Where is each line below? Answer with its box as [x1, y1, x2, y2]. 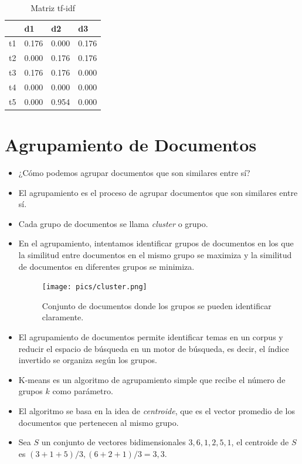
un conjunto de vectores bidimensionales [41, 436, 186, 448]
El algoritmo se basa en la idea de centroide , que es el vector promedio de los [18, 405, 295, 416]
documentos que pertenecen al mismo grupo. [18, 416, 179, 428]
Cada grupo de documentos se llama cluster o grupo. [18, 217, 208, 229]
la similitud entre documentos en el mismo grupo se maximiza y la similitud [18, 249, 292, 260]
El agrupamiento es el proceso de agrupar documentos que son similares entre [18, 186, 298, 198]
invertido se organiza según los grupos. [18, 354, 157, 366]
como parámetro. [52, 385, 113, 397]
